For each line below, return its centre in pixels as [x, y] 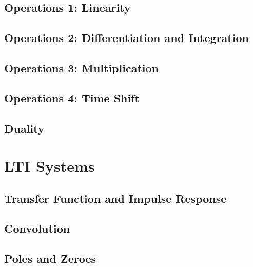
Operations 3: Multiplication [81, 67]
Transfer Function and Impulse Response [115, 198]
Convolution [37, 228]
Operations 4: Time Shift [72, 98]
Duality [24, 128]
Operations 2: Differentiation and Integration [126, 38]
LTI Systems [50, 166]
